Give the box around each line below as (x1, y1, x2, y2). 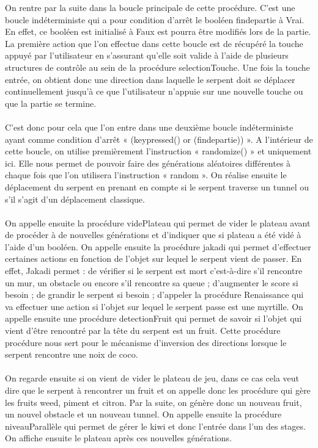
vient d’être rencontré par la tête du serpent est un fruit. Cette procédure (5, 324, 281, 337)
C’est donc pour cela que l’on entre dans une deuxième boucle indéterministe (5, 120, 294, 133)
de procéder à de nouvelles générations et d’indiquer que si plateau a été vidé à (5, 228, 301, 241)
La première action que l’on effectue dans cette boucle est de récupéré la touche (5, 37, 303, 49)
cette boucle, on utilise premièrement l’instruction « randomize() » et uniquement (5, 145, 312, 157)
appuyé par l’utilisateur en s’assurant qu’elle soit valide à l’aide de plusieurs (5, 49, 289, 62)
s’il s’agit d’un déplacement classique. (5, 192, 145, 205)
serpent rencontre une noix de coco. (5, 348, 138, 361)
